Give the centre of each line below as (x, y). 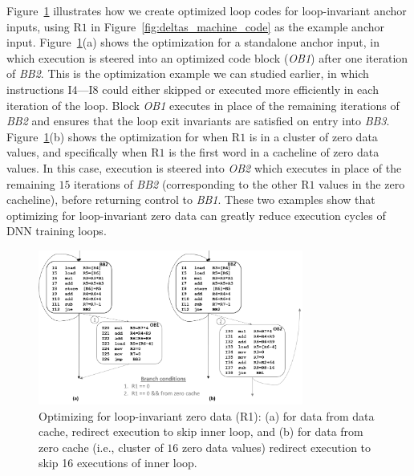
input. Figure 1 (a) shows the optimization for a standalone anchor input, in (193, 42)
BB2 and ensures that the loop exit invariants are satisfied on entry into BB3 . (198, 121)
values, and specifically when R (83, 152)
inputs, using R (44, 26)
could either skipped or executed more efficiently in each (240, 89)
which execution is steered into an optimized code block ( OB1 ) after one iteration (207, 57)
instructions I (39, 89)
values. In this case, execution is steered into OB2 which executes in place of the (204, 167)
